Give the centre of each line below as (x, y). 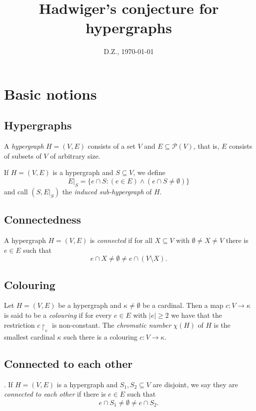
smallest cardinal (29, 336)
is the (222, 324)
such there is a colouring (101, 336)
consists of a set (112, 146)
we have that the (197, 315)
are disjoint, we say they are (195, 384)
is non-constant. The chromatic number (112, 324)
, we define (149, 172)
